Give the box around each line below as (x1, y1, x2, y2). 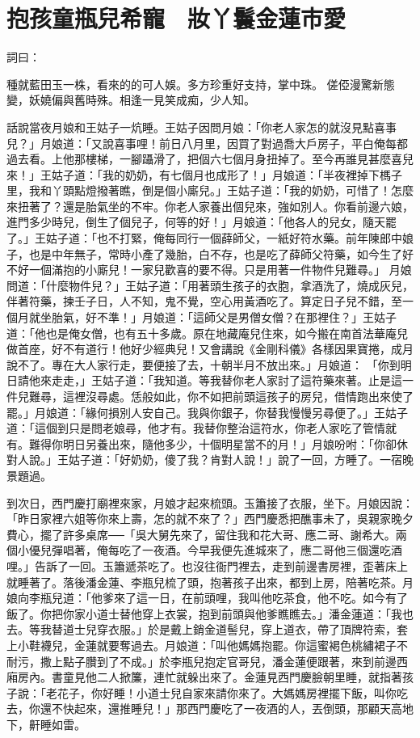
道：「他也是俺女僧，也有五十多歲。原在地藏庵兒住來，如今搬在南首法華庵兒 (6, 324, 408, 341)
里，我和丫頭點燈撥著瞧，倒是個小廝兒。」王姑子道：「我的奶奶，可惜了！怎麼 (6, 182, 414, 199)
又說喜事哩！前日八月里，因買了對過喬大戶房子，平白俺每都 (90, 134, 408, 151)
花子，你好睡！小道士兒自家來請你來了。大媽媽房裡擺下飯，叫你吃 (57, 684, 408, 701)
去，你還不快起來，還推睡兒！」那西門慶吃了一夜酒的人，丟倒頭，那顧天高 (6, 700, 402, 717)
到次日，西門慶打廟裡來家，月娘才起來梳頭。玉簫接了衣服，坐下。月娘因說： (6, 494, 414, 511)
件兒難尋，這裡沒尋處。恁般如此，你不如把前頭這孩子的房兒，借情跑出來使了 (6, 388, 414, 404)
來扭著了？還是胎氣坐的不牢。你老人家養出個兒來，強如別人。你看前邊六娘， (6, 197, 414, 214)
